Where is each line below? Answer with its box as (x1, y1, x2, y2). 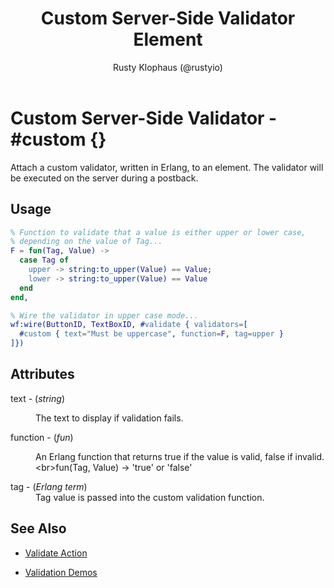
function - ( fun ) (10, 431, 74, 443)
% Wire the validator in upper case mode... (10, 310, 199, 321)
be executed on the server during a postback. (10, 172, 199, 184)
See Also (10, 520, 67, 537)
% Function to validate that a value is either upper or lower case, (10, 227, 307, 237)
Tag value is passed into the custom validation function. (35, 491, 265, 503)
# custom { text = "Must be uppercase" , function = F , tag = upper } (19, 329, 284, 339)
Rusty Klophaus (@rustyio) (113, 61, 223, 73)
